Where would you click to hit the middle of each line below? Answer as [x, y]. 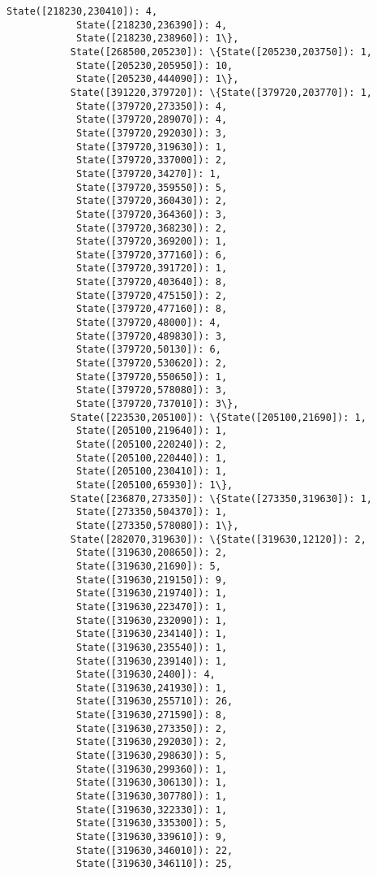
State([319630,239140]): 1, [152, 661]
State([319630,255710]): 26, [154, 702]
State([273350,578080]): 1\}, [157, 525]
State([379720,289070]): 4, [152, 120]
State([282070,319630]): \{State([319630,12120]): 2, [218, 539]
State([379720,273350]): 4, [152, 106]
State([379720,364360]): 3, [152, 214]
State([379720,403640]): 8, [152, 282]
